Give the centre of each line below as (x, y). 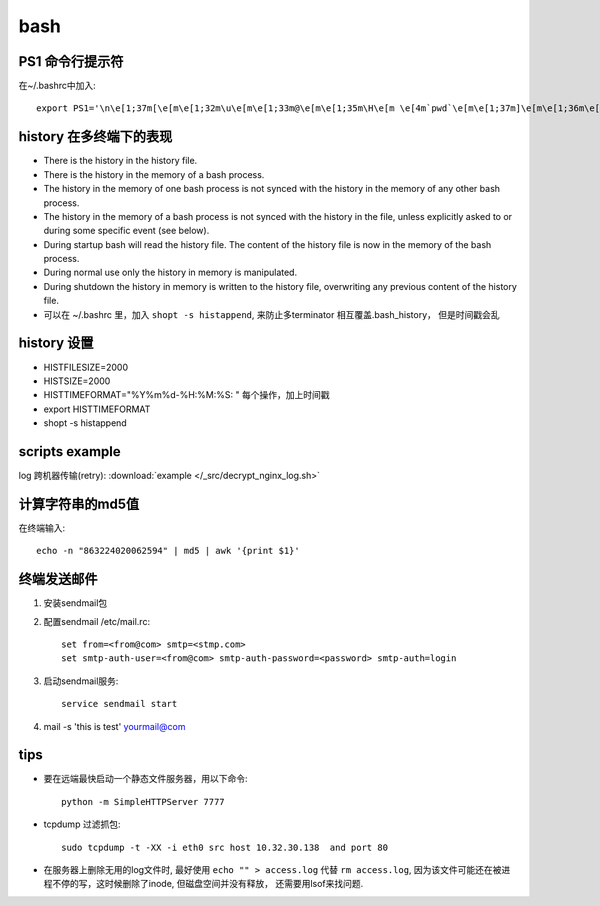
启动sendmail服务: (81, 681)
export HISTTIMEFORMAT (97, 409)
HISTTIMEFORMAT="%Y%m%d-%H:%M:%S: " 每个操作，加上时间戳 (186, 395)
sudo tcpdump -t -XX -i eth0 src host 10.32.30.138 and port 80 (225, 847)
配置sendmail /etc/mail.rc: (96, 621)
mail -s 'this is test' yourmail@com (114, 726)
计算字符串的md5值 (79, 503)
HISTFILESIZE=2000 (86, 367)
